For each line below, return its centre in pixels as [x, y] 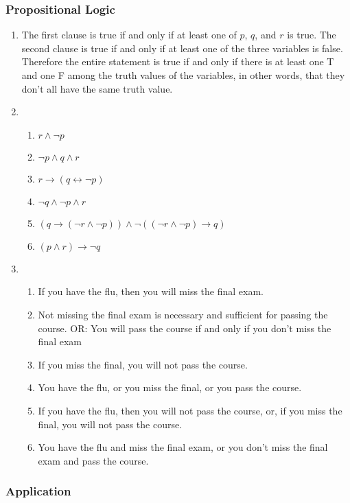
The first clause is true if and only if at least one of [129, 35]
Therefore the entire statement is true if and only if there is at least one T [178, 61]
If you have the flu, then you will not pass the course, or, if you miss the [190, 410]
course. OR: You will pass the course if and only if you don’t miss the [185, 328]
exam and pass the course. [93, 460]
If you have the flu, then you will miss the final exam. [151, 291]
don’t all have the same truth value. [97, 88]
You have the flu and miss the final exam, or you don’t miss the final [183, 447]
